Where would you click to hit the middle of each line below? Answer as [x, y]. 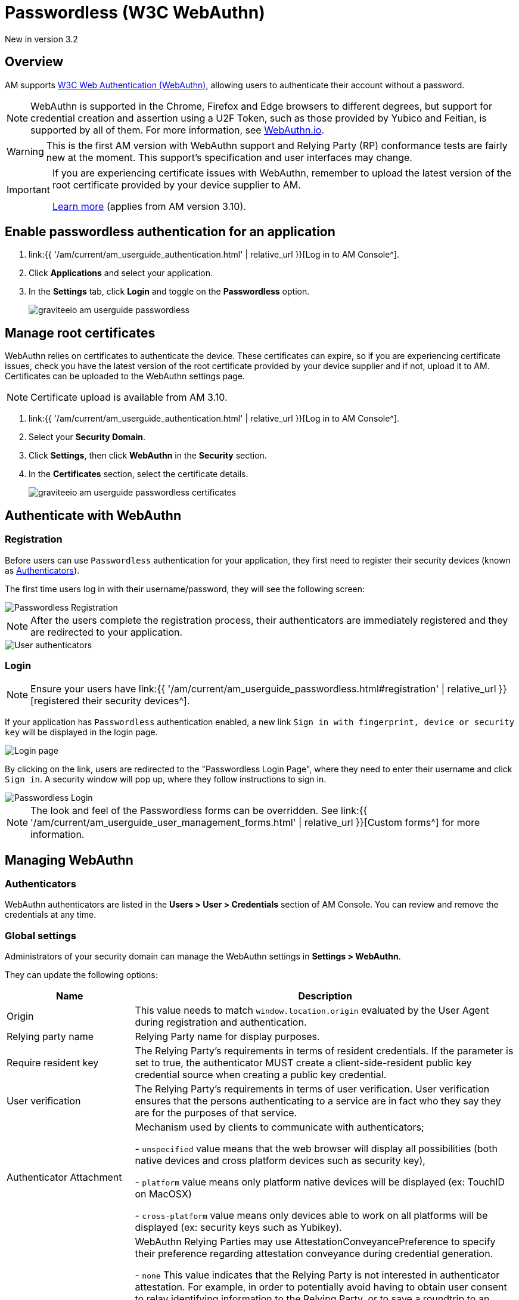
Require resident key [53, 1063]
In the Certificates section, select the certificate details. [139, 474]
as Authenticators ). [42, 570]
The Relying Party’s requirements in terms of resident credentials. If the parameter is [324, 1051]
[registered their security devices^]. [110, 701]
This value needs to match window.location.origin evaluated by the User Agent [312, 1010]
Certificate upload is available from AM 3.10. [129, 397]
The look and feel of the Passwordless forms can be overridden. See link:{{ [199, 811]
